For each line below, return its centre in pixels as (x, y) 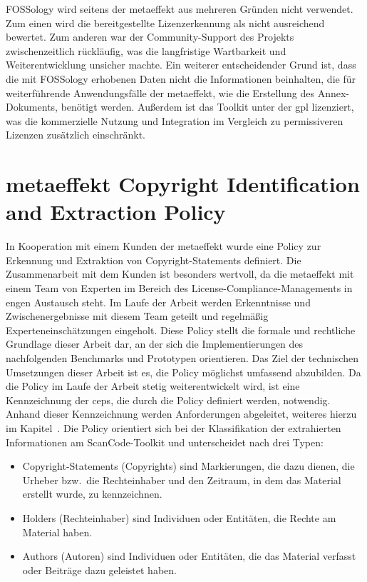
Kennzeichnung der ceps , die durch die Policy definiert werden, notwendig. (168, 400)
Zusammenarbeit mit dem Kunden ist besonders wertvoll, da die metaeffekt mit (180, 274)
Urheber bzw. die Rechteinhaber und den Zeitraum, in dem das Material (182, 480)
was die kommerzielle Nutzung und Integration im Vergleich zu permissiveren (175, 120)
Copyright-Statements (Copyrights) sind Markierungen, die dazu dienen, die (188, 466)
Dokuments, (32, 107)
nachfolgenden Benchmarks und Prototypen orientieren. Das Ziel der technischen (182, 358)
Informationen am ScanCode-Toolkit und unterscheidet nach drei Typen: (165, 442)
